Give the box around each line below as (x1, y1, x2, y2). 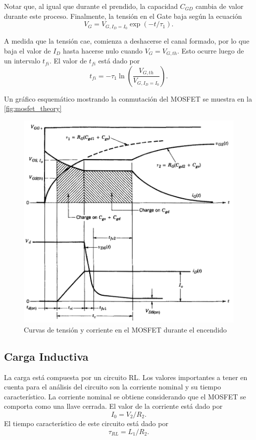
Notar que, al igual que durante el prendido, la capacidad (4, 1, 178, 11)
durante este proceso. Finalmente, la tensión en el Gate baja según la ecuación (4, 10, 242, 21)
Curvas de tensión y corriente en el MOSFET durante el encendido (24, 324, 227, 334)
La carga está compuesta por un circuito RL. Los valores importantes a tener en (4, 372, 248, 382)
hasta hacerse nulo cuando (62, 45, 143, 55)
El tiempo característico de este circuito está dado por (4, 418, 168, 428)
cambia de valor (195, 1, 244, 11)
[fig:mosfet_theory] (4, 103, 62, 113)
